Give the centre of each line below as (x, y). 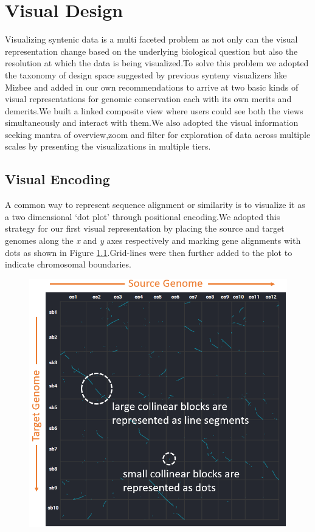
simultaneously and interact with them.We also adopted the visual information (152, 123)
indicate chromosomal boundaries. (68, 264)
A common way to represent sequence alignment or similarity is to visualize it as (155, 205)
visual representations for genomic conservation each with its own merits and (148, 99)
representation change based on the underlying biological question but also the (151, 51)
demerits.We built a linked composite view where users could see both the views (154, 110)
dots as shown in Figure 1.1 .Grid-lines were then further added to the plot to (149, 252)
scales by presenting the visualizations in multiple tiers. (108, 146)
